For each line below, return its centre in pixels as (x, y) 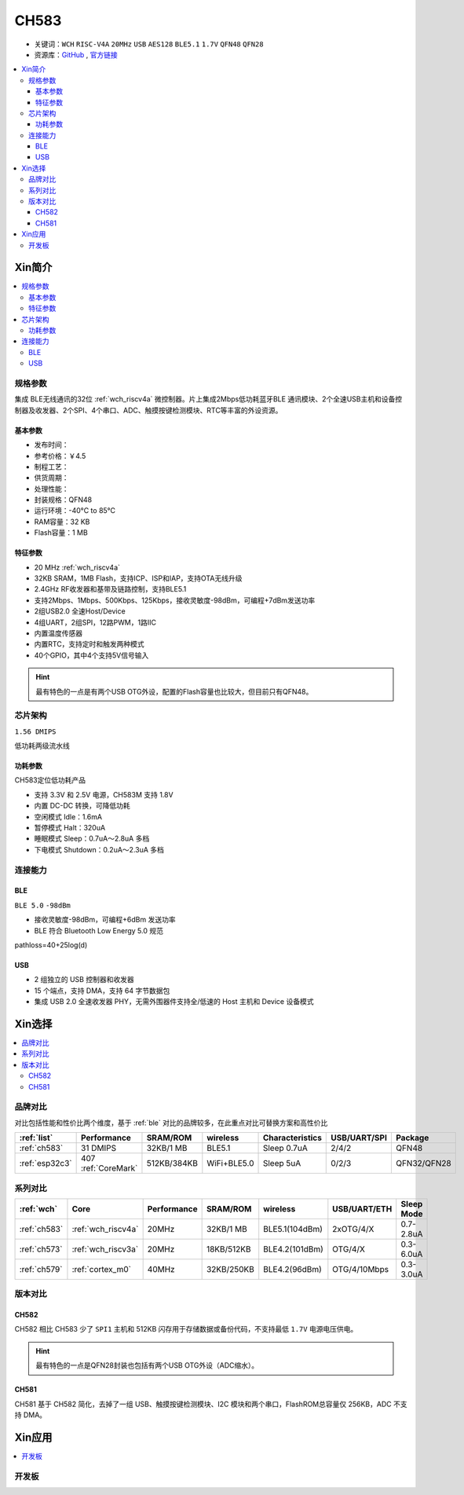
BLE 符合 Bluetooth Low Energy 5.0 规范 (99, 930)
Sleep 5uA (282, 1163)
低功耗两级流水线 (42, 746)
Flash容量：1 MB (61, 533)
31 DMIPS (99, 1149)
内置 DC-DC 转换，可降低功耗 (82, 806)
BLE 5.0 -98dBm (42, 905)
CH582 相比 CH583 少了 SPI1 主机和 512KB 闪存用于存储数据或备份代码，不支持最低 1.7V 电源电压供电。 (186, 1329)
